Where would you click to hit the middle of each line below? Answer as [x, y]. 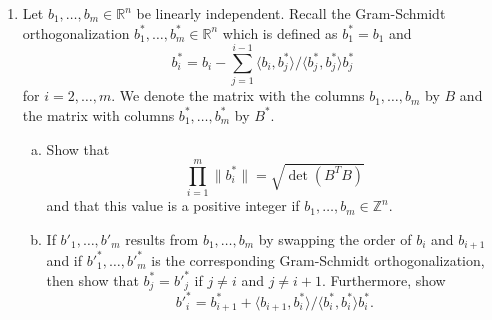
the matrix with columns [98, 114]
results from [162, 238]
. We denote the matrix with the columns [238, 95]
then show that [92, 279]
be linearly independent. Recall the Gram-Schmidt [291, 13]
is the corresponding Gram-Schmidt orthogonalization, [318, 259]
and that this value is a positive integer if [173, 205]
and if [64, 259]
